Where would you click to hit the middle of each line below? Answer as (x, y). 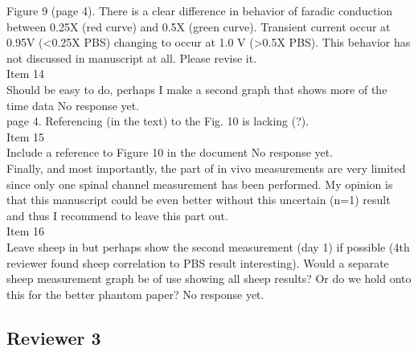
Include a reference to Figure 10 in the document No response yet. (170, 152)
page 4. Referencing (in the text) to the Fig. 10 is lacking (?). (158, 121)
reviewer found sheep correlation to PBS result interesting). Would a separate (198, 262)
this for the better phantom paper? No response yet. (135, 294)
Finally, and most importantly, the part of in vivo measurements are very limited (206, 168)
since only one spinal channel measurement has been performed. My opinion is (200, 184)
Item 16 (26, 231)
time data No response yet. (73, 105)
